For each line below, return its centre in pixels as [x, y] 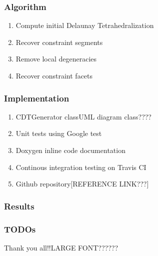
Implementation [37, 98]
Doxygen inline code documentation [70, 150]
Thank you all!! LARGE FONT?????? [61, 247]
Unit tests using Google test [59, 133]
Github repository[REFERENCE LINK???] [82, 184]
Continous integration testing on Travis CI [81, 167]
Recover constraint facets [54, 75]
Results [19, 206]
